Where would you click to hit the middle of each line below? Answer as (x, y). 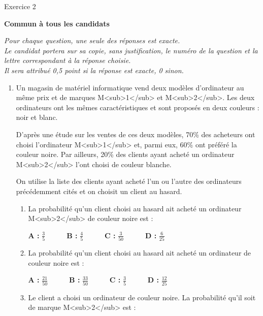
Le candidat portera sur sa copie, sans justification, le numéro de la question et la (131, 50)
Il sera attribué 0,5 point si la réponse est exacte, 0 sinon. (94, 70)
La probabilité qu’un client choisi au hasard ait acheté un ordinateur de (140, 252)
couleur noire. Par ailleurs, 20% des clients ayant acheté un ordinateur (125, 154)
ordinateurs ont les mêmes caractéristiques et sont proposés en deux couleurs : (138, 107)
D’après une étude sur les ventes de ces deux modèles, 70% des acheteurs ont (136, 134)
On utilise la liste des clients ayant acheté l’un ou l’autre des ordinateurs (129, 181)
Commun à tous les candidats (57, 23)
